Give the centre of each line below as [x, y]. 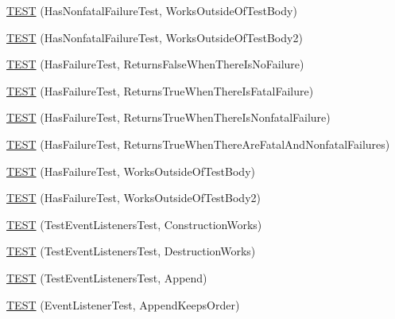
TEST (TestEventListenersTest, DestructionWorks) [131, 251]
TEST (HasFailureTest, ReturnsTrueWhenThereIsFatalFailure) [160, 90]
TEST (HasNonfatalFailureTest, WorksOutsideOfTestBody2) [155, 37]
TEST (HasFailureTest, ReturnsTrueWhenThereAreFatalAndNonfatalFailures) [198, 144]
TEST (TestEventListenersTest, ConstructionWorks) [134, 224]
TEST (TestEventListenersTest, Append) [107, 277]
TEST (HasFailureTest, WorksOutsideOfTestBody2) [134, 198]
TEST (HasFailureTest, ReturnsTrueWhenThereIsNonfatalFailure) [168, 117]
